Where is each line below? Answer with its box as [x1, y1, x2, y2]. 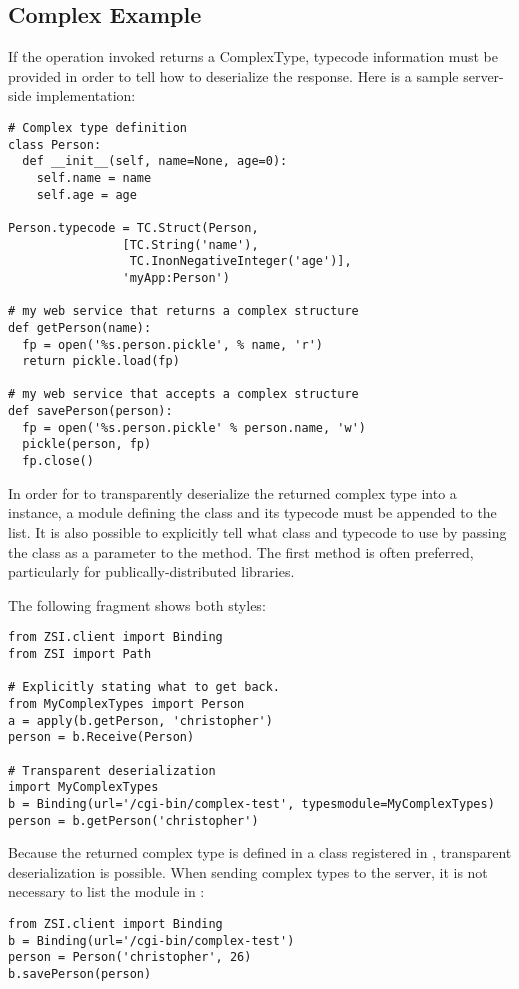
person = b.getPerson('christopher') [8, 813, 259, 828]
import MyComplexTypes [8, 780, 159, 795]
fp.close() [22, 454, 94, 469]
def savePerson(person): [8, 404, 173, 419]
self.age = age [36, 187, 137, 202]
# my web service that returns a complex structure [8, 304, 359, 319]
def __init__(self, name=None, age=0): [22, 154, 288, 169]
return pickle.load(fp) [22, 354, 180, 369]
